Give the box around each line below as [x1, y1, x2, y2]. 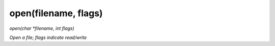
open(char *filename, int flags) [9, 25, 75, 31]
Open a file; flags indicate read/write [9, 34, 87, 40]
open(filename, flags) [9, 8, 103, 19]
